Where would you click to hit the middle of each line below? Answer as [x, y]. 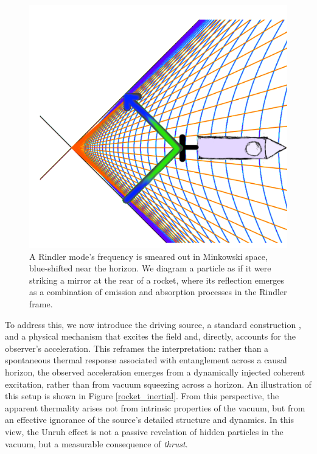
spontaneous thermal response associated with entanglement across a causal [146, 360]
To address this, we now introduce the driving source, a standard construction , [153, 324]
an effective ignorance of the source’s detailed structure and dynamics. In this [149, 420]
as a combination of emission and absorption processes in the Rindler [158, 292]
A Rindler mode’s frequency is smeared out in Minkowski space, [148, 256]
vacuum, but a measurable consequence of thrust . [96, 443]
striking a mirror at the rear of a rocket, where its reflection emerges [157, 280]
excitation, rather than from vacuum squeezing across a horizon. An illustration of [158, 384]
